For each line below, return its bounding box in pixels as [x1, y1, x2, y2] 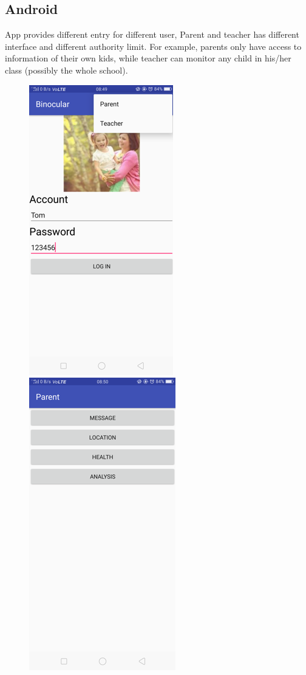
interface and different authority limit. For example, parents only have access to [5, 40, 302, 52]
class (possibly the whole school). [5, 63, 128, 76]
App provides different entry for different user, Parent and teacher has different [5, 28, 299, 41]
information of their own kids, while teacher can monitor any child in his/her [5, 52, 291, 64]
